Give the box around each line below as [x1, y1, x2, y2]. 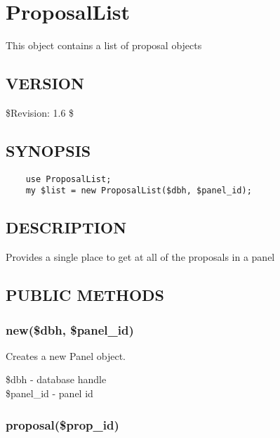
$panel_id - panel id [6, 386, 93, 401]
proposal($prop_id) [6, 416, 119, 433]
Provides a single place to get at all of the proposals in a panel [6, 250, 275, 264]
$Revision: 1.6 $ [6, 105, 74, 120]
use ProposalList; [25, 174, 112, 184]
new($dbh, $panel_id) [6, 321, 134, 338]
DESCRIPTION [6, 217, 127, 238]
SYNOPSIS [6, 139, 91, 161]
